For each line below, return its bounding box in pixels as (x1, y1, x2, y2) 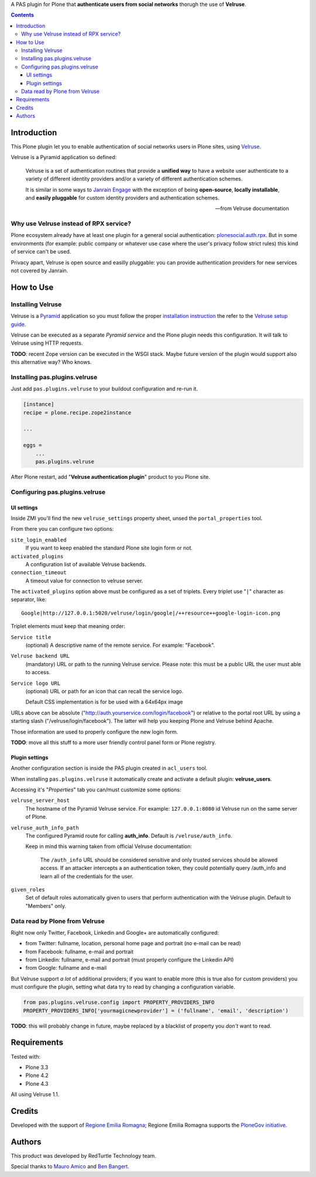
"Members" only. (25, 902, 67, 910)
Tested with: (11, 1053, 41, 1060)
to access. (25, 669, 51, 676)
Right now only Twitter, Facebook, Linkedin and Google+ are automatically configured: (11, 929, 219, 936)
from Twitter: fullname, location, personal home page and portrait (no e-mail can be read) (25, 940, 241, 947)
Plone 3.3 (25, 1063, 49, 1070)
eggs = (23, 442, 42, 449)
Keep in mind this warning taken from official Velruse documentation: (25, 843, 193, 850)
